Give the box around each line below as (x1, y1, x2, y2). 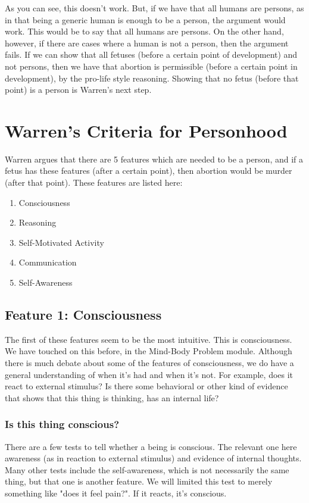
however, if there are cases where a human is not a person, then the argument (5, 36, 289, 49)
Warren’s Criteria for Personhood (5, 118, 288, 142)
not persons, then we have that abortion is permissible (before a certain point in (5, 60, 298, 72)
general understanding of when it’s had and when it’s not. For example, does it (5, 368, 294, 380)
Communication (18, 256, 77, 268)
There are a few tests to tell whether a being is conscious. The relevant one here (5, 440, 297, 452)
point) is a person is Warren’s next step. (5, 83, 152, 96)
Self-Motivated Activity (18, 236, 104, 248)
